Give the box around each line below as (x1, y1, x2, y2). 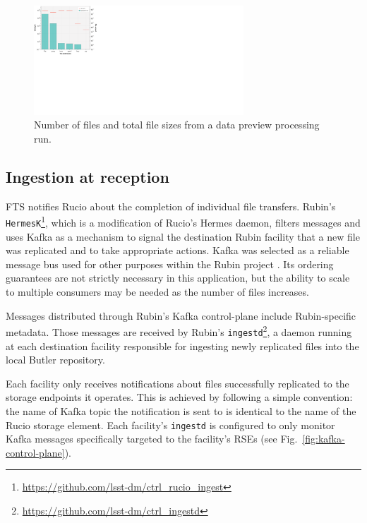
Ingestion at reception (6, 165, 169, 187)
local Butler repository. (6, 352, 105, 367)
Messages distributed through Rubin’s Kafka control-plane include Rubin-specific (6, 308, 356, 323)
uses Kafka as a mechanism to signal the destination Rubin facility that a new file (6, 229, 360, 244)
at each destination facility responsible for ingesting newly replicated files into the (6, 338, 359, 353)
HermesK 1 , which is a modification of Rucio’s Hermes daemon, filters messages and (6, 213, 361, 229)
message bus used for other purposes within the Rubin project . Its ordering (6, 256, 334, 271)
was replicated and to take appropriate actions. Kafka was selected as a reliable (6, 243, 349, 258)
